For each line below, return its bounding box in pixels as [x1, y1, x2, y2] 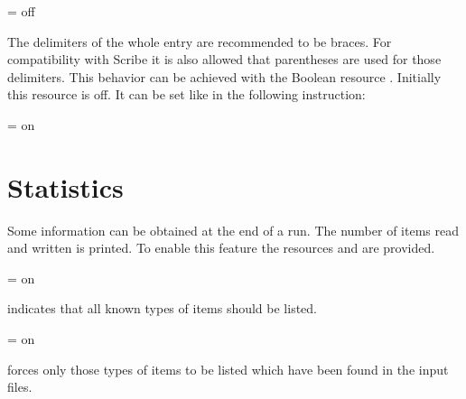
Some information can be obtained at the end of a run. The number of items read [7, 220, 459, 239]
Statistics [7, 168, 124, 205]
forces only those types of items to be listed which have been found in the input [7, 359, 449, 378]
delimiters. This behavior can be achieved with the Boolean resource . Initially [7, 67, 442, 86]
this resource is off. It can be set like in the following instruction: [7, 85, 366, 104]
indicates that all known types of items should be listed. [7, 299, 317, 318]
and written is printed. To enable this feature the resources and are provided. [7, 238, 435, 257]
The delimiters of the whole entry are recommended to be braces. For [7, 32, 392, 51]
